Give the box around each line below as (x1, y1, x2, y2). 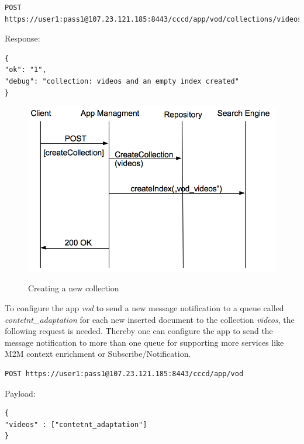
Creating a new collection (28, 282, 119, 294)
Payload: (5, 387, 36, 399)
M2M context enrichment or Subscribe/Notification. (5, 347, 191, 360)
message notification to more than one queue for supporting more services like (5, 336, 284, 348)
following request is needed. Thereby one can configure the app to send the (5, 325, 273, 337)
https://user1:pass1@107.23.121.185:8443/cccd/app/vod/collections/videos (5, 15, 302, 23)
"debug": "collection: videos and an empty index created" (5, 77, 239, 85)
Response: (5, 32, 40, 44)
